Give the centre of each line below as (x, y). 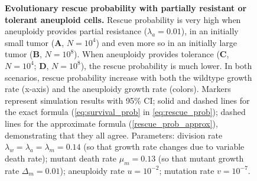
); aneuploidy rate (92, 170)
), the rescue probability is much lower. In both (166, 65)
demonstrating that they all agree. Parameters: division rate (114, 135)
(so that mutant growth (201, 158)
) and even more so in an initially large (166, 42)
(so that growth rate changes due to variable (164, 147)
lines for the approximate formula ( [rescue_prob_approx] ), (111, 123)
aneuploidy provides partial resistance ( (76, 31)
